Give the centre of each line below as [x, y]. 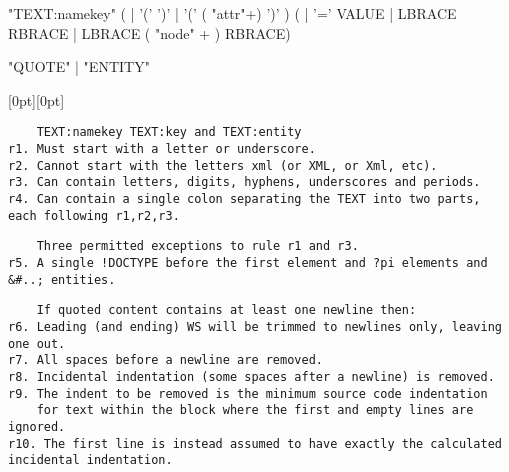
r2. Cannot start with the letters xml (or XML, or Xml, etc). [223, 165]
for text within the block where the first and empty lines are [255, 410]
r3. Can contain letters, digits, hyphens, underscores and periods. [244, 182]
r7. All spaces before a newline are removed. [165, 360]
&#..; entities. [62, 279]
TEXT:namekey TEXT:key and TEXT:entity [169, 132]
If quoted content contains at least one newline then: [226, 310]
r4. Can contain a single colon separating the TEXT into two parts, [244, 199]
